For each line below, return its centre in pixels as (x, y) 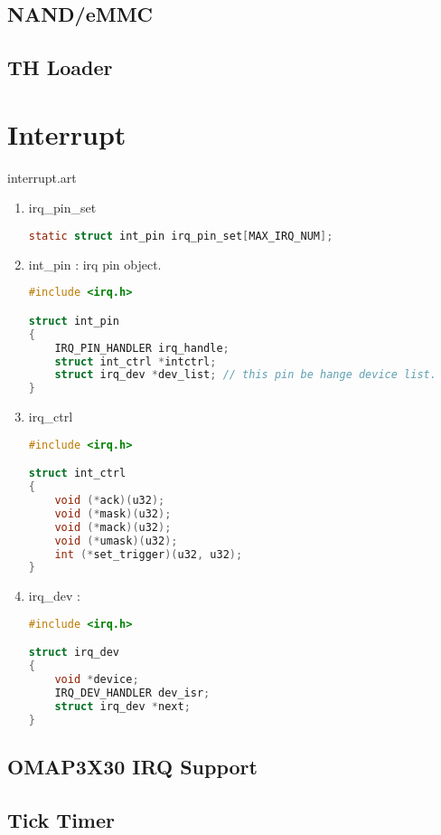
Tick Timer (61, 819)
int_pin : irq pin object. (95, 264)
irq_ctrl (51, 417)
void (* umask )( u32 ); (116, 541)
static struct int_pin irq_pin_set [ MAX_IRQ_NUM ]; (181, 236)
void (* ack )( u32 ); (110, 500)
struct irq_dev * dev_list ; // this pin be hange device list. (245, 375)
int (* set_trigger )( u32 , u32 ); (149, 554)
